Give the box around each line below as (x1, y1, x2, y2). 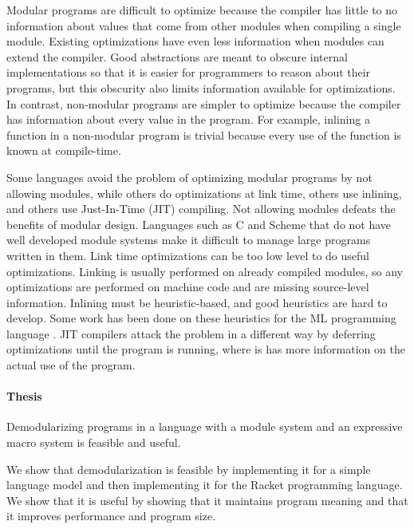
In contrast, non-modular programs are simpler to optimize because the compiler (6, 95, 401, 112)
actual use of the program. (6, 357, 136, 373)
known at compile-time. (6, 142, 121, 159)
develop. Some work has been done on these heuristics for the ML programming (6, 310, 396, 326)
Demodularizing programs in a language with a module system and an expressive (6, 418, 403, 435)
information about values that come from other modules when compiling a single (6, 17, 401, 34)
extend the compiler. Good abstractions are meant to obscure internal (6, 48, 348, 65)
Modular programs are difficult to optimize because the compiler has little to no (6, 2, 398, 18)
